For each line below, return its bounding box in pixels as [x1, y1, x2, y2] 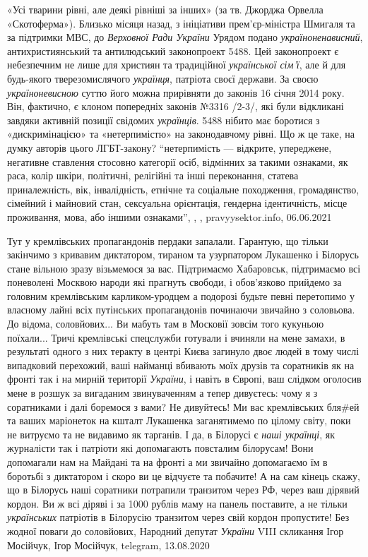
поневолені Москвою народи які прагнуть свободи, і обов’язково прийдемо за [7, 275, 342, 289]
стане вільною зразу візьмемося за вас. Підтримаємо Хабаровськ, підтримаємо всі [7, 260, 361, 275]
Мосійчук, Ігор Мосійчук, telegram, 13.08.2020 [7, 537, 210, 552]
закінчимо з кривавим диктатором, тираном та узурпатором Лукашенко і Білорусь [7, 247, 359, 262]
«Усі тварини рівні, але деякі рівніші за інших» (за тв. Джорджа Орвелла [7, 2, 324, 16]
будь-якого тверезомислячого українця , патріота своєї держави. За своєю [7, 71, 319, 85]
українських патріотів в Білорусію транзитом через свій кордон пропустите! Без [7, 510, 350, 525]
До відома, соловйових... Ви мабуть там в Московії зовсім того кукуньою [7, 316, 324, 331]
